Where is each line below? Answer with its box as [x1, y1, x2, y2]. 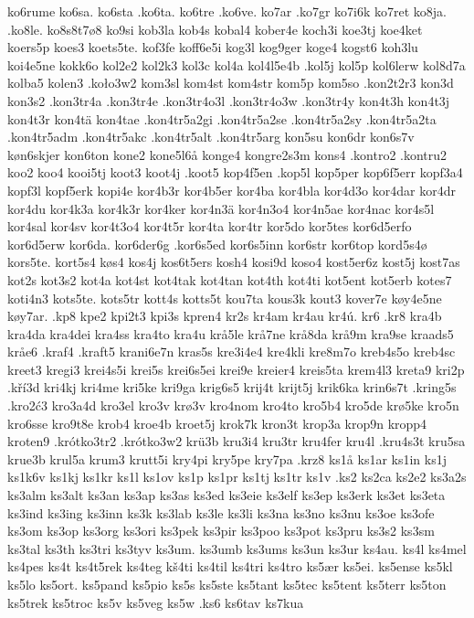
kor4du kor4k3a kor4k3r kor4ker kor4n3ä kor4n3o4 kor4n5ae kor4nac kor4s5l [7, 198, 435, 218]
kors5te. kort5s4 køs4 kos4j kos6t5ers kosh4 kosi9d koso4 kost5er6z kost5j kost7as [7, 252, 460, 272]
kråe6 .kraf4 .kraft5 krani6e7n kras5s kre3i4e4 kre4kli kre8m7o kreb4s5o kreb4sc [7, 342, 456, 361]
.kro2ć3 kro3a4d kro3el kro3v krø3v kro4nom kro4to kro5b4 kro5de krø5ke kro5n [7, 396, 459, 415]
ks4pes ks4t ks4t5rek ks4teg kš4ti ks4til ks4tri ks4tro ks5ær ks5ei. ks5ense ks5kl [7, 557, 453, 576]
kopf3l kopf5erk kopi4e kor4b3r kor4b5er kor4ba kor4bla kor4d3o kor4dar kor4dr [7, 180, 456, 199]
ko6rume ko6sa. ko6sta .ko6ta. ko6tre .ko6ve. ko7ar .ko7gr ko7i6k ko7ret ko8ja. [7, 2, 447, 20]
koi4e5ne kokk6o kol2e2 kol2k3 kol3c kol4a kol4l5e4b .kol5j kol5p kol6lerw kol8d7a [7, 55, 466, 74]
